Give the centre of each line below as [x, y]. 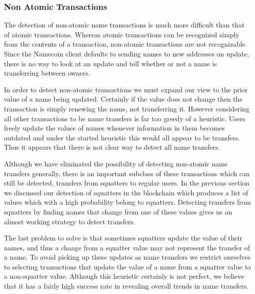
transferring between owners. [47, 73]
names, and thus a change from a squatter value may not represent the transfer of [127, 247]
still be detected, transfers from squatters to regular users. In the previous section [127, 183]
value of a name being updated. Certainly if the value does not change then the [123, 99]
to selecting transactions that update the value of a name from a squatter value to [127, 266]
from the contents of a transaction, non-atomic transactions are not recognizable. [126, 44]
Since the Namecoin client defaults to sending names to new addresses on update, [127, 53]
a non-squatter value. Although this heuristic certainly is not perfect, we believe [124, 276]
